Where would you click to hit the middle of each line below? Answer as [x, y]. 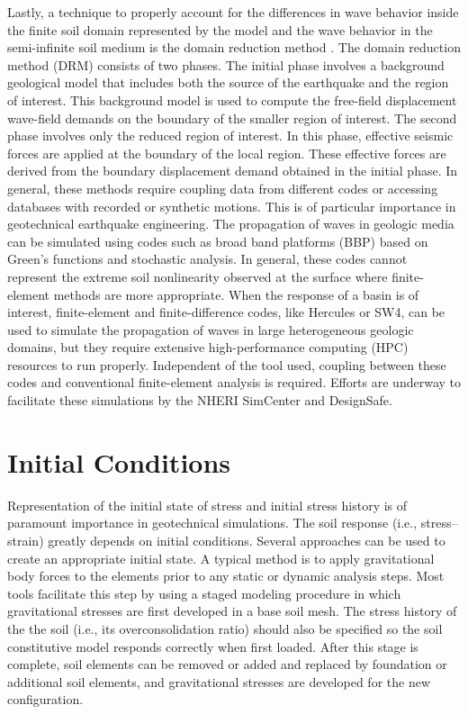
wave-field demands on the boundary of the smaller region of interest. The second [232, 117]
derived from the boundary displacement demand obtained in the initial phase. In [233, 171]
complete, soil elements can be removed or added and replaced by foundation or [227, 664]
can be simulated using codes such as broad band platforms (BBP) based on [218, 241]
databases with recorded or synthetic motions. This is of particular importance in [232, 206]
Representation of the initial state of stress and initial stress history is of [207, 505]
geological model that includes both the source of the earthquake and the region [228, 82]
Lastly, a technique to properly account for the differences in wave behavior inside [233, 12]
